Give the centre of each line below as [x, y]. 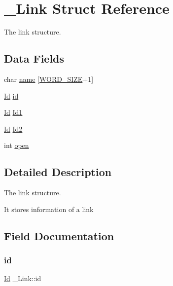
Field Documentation [59, 235]
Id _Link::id [23, 278]
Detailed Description [58, 172]
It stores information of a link [49, 209]
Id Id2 [13, 128]
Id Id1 [13, 112]
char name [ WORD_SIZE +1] [49, 79]
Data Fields [34, 58]
